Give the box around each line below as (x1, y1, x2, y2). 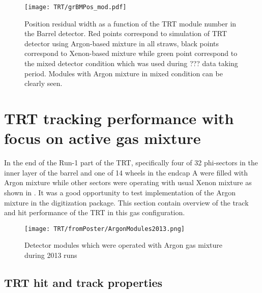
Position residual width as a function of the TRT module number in (24, 18, 237, 28)
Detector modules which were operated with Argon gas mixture (24, 240, 223, 250)
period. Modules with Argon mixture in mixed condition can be (24, 68, 223, 78)
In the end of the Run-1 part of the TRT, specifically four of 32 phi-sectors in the (4, 157, 258, 168)
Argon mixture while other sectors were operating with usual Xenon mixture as (4, 177, 252, 188)
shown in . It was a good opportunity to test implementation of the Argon (4, 187, 236, 197)
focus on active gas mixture (4, 128, 201, 149)
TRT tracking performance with (4, 108, 234, 128)
